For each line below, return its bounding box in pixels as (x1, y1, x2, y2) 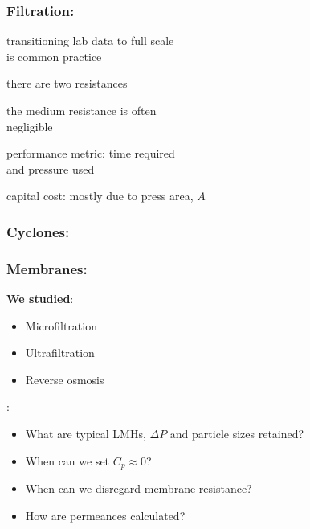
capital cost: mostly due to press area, (6, 187, 194, 204)
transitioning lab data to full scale (6, 32, 174, 49)
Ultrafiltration (25, 344, 95, 361)
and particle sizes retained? (169, 425, 304, 441)
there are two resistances (6, 75, 128, 92)
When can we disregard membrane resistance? (25, 480, 252, 497)
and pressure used (6, 160, 95, 177)
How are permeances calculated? (25, 506, 186, 523)
